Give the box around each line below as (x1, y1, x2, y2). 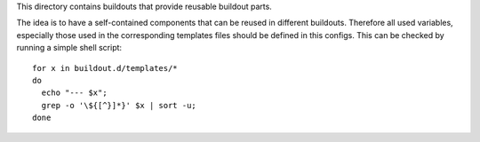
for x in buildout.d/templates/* (32, 63, 178, 73)
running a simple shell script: (16, 43, 123, 53)
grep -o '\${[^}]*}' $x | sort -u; (41, 100, 197, 110)
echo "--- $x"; (41, 88, 108, 98)
